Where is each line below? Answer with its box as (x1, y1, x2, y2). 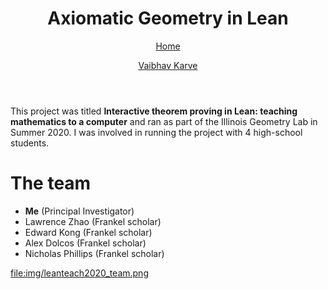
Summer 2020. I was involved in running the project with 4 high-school (10, 126, 303, 138)
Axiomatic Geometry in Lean (47, 7, 289, 30)
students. (10, 137, 50, 149)
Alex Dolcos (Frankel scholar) (24, 237, 147, 249)
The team (10, 172, 92, 195)
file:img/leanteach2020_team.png (10, 267, 149, 279)
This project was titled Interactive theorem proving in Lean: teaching (10, 105, 298, 117)
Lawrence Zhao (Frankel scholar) (24, 215, 162, 227)
